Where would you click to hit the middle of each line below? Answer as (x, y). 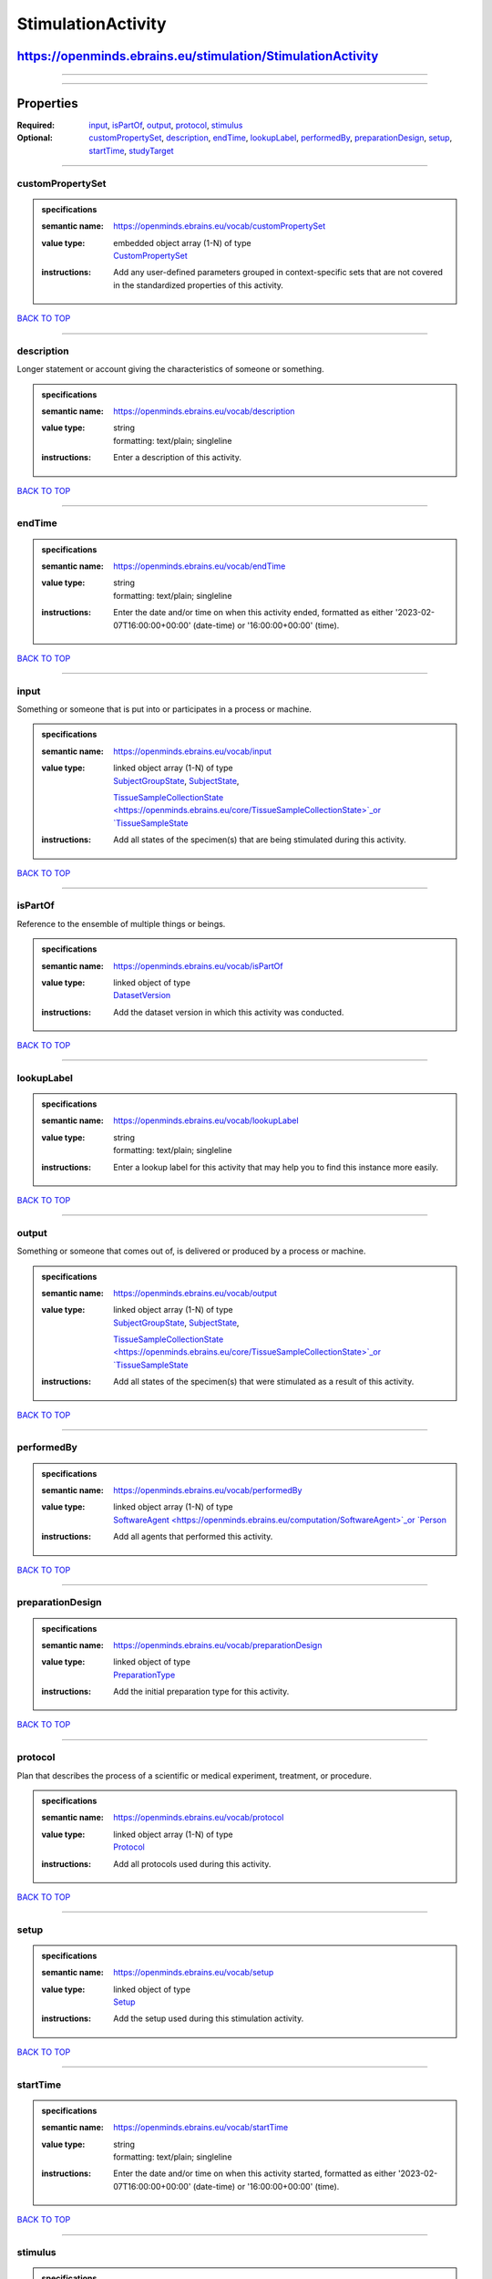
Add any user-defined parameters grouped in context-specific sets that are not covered (278, 273)
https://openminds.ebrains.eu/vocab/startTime (201, 2128)
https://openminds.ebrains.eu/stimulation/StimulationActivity (198, 56)
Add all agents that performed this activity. (193, 1537)
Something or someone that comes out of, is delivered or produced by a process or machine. (191, 1251)
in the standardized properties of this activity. (199, 285)
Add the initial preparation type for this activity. (201, 1692)
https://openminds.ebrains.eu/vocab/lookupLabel (206, 1120)
